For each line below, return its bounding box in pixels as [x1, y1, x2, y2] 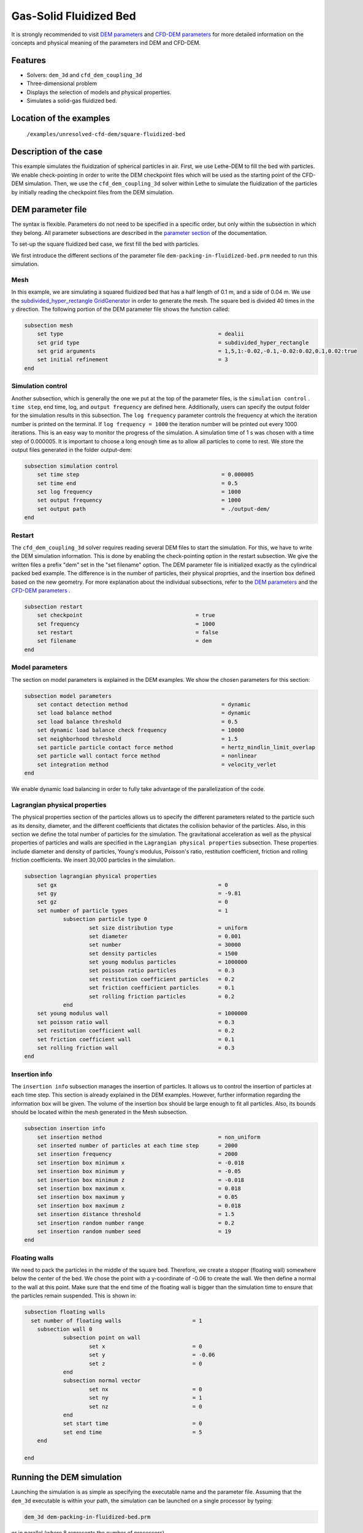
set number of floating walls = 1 [31, 1317, 202, 1324]
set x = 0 [89, 1343, 202, 1350]
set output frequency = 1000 [37, 497, 242, 504]
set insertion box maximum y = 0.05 [37, 1193, 238, 1201]
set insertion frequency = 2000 [37, 1150, 238, 1158]
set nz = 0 [89, 1403, 202, 1410]
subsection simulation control [24, 462, 119, 469]
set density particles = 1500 [89, 950, 238, 957]
